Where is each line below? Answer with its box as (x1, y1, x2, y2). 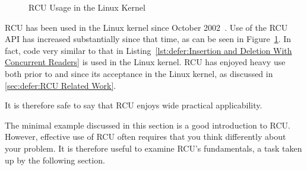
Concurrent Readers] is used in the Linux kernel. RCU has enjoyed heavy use (5, 56, 286, 68)
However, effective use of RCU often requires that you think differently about (5, 130, 286, 143)
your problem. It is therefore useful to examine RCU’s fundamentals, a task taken (5, 142, 302, 154)
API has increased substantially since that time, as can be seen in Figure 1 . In (5, 33, 292, 45)
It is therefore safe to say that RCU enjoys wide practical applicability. (5, 99, 262, 111)
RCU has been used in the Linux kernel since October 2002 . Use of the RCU (5, 21, 288, 33)
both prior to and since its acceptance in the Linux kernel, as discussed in (5, 67, 273, 79)
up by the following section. (5, 153, 105, 166)
